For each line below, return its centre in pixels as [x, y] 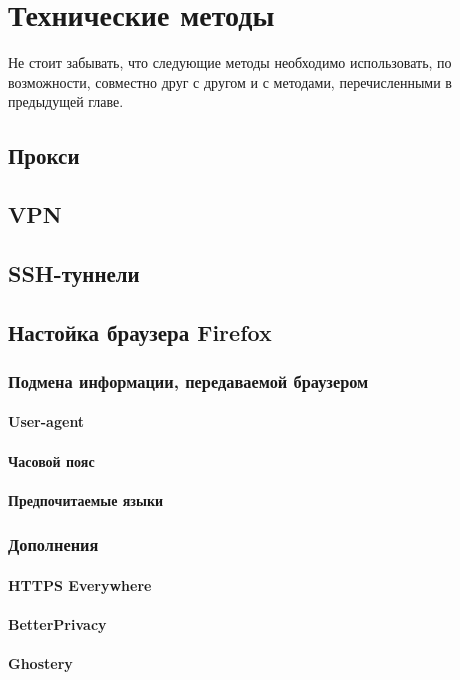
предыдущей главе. [66, 101]
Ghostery [40, 663]
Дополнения [53, 544]
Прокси [44, 155]
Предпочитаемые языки [86, 499]
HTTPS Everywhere [80, 584]
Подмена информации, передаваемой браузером [188, 380]
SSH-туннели [74, 272]
